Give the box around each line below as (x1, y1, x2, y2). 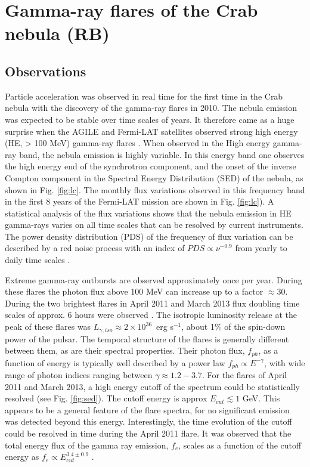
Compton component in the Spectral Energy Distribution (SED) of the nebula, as (5, 171, 303, 184)
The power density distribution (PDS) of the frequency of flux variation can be (5, 230, 293, 242)
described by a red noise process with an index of (5, 242, 185, 254)
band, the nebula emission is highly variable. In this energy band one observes (19, 148, 305, 160)
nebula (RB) (5, 21, 110, 45)
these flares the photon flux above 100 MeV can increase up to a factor (5, 285, 263, 298)
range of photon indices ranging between (5, 369, 153, 381)
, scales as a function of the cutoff (178, 438, 302, 451)
